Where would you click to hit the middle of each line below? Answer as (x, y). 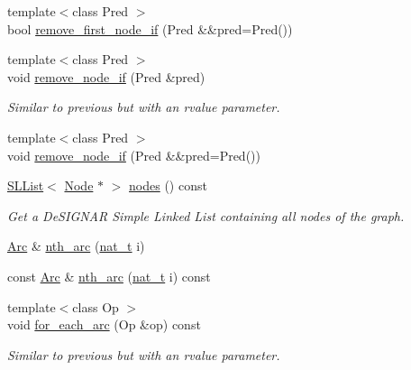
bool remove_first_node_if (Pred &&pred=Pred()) (150, 28)
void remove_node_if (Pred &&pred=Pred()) (134, 155)
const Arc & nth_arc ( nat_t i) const (109, 276)
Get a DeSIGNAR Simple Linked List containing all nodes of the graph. (206, 215)
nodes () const (168, 185)
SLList (26, 185)
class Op (96, 306)
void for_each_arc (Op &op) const (104, 324)
